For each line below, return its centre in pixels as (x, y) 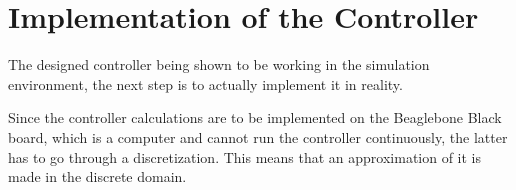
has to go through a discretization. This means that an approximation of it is (245, 156)
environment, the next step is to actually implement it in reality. (205, 83)
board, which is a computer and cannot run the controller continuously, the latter (258, 136)
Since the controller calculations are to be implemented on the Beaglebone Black (255, 117)
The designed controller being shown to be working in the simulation (219, 64)
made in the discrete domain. (97, 176)
